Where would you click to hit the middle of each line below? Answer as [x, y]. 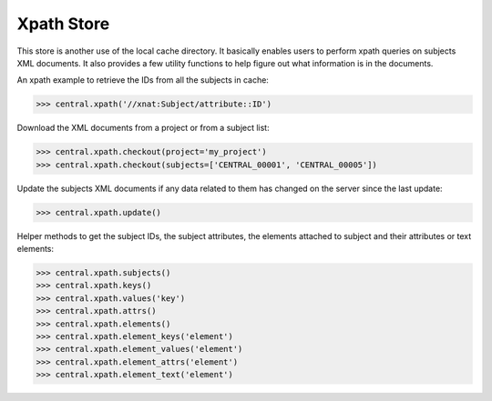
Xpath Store [63, 24]
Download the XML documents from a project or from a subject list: [143, 128]
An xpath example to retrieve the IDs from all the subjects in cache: [143, 80]
